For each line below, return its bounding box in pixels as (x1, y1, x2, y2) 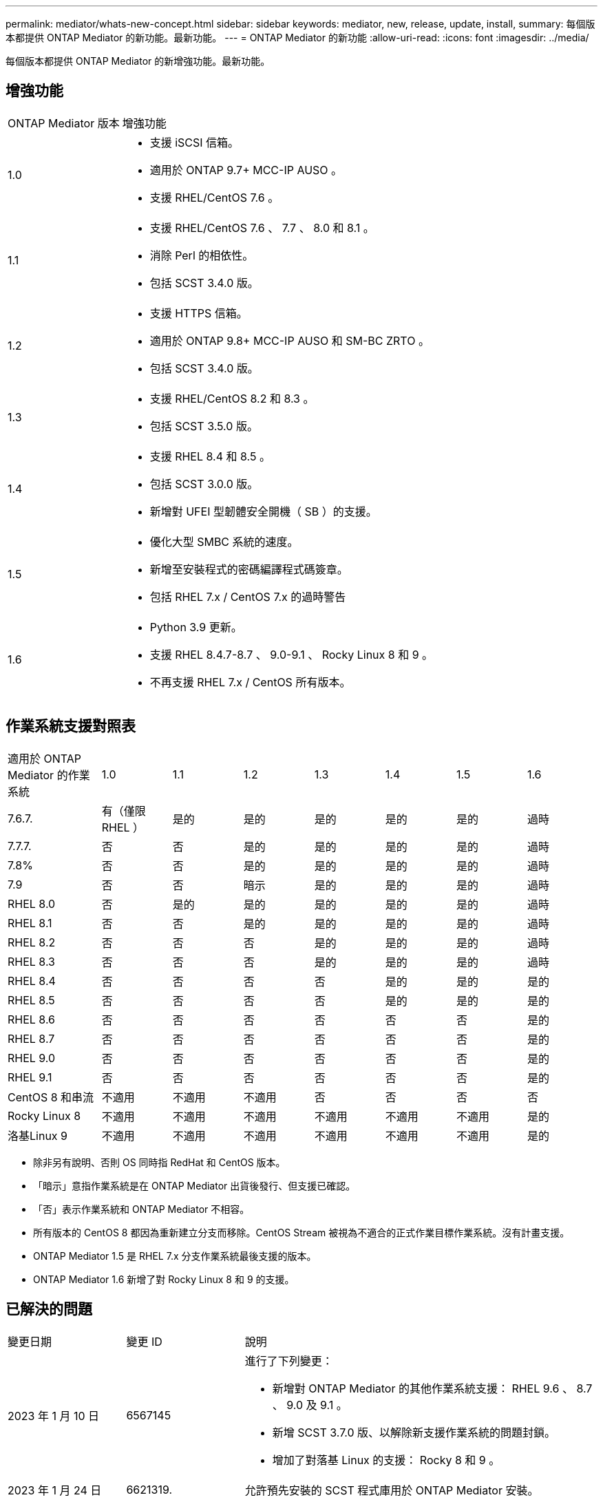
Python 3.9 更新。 (149, 620, 242, 634)
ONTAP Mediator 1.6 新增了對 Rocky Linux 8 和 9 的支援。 (33, 1273, 295, 1285)
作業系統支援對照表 (6, 717, 136, 735)
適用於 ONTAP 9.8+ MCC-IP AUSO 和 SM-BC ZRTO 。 (149, 333, 430, 348)
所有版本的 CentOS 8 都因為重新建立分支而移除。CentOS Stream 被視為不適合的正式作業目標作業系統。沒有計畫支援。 (33, 1226, 570, 1238)
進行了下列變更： (244, 1353, 333, 1368)
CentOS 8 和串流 (8, 1090, 94, 1104)
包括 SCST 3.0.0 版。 (149, 476, 259, 491)
